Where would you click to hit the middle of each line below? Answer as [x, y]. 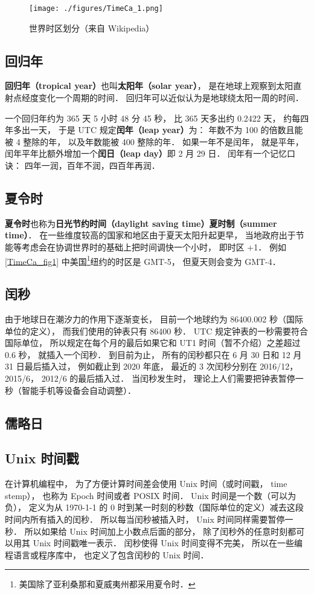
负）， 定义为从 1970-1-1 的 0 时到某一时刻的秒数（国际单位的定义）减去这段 [154, 507]
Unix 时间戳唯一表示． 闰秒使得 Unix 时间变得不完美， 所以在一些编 [168, 543]
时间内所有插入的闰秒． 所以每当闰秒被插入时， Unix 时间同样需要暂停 [145, 519]
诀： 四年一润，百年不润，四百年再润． [82, 165]
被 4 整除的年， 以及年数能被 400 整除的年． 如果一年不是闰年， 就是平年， [154, 141]
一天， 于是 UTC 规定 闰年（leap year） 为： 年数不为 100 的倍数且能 [166, 130]
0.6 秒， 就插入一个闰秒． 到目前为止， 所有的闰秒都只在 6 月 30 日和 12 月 [153, 354]
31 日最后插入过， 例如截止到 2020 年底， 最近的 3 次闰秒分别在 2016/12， [152, 366]
